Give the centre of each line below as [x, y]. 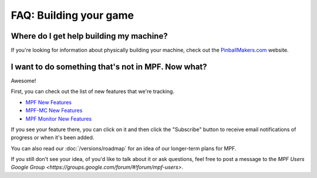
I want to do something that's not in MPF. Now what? [109, 66]
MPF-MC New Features [54, 111]
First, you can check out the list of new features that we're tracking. [92, 91]
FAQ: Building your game [72, 15]
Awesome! [23, 81]
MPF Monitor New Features [59, 119]
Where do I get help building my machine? [89, 36]
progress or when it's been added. [53, 138]
